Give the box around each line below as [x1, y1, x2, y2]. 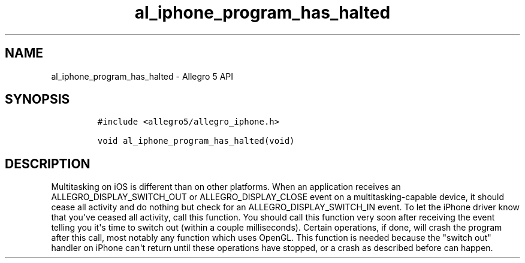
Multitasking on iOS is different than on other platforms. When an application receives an [51, 182, 401, 192]
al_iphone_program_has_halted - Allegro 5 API [51, 71, 234, 81]
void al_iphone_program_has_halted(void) [97, 136, 295, 146]
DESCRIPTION [5, 156, 90, 171]
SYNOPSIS [5, 92, 70, 107]
